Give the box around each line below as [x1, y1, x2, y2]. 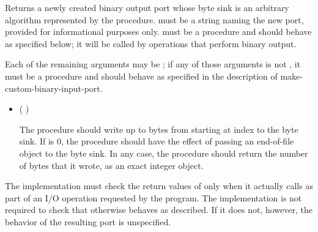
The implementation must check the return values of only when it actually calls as [5, 179, 313, 192]
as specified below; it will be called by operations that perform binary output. [5, 37, 297, 50]
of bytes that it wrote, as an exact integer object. [19, 159, 204, 171]
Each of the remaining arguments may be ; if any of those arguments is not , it [5, 58, 301, 70]
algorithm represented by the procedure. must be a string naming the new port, [5, 13, 304, 26]
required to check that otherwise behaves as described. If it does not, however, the [5, 203, 312, 216]
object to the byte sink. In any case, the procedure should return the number [19, 146, 308, 159]
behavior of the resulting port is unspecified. [5, 215, 171, 228]
